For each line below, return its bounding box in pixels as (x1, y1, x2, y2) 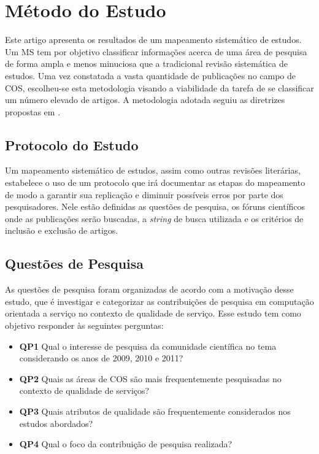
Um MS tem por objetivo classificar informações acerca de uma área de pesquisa (5, 45, 307, 58)
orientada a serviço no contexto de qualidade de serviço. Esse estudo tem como (5, 307, 301, 320)
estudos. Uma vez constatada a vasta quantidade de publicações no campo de (5, 69, 296, 82)
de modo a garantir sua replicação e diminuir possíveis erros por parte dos (5, 188, 283, 201)
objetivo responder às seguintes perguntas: (5, 319, 164, 332)
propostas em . (5, 105, 61, 118)
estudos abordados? (19, 417, 93, 429)
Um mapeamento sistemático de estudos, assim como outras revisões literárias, (5, 164, 301, 177)
